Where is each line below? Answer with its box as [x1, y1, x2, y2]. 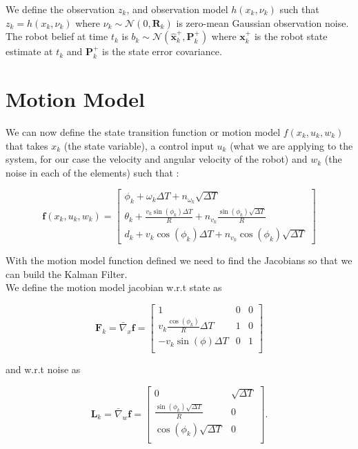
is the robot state [254, 29, 328, 43]
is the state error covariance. [102, 44, 222, 59]
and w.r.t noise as [6, 362, 81, 377]
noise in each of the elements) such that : [6, 165, 179, 179]
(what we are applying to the [230, 138, 353, 152]
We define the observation [6, 2, 115, 16]
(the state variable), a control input [63, 138, 214, 152]
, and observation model [126, 2, 228, 16]
